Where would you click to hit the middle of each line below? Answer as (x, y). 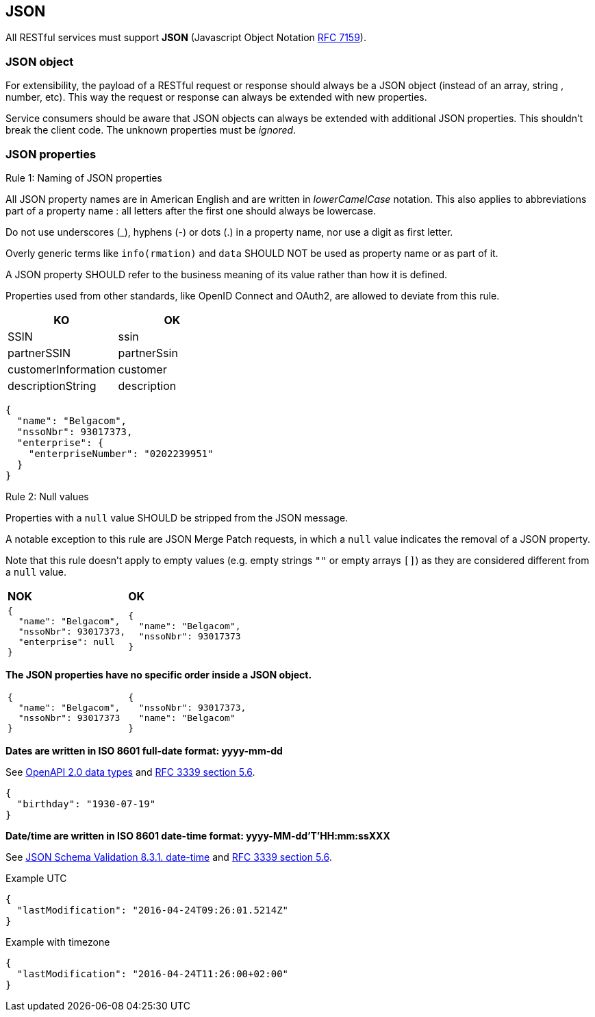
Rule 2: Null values (47, 496)
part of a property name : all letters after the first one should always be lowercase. (191, 210)
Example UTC (36, 878)
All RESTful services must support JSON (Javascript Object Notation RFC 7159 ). (186, 38)
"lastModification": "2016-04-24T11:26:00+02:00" (153, 973)
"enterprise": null (66, 641)
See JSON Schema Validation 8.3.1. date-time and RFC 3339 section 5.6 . (169, 857)
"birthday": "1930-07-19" (86, 804)
